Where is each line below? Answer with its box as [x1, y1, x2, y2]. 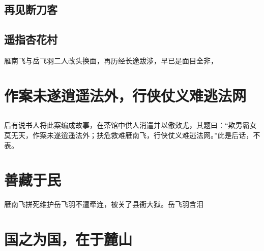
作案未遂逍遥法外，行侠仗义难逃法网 [4, 85, 247, 105]
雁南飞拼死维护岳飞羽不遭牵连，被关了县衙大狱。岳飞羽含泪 [4, 199, 203, 209]
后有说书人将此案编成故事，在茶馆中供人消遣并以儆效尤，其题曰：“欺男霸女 [4, 120, 257, 130]
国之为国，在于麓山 [4, 229, 133, 249]
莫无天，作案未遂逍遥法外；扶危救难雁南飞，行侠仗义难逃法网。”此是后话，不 [4, 129, 260, 140]
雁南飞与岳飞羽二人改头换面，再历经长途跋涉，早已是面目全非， [4, 55, 218, 65]
